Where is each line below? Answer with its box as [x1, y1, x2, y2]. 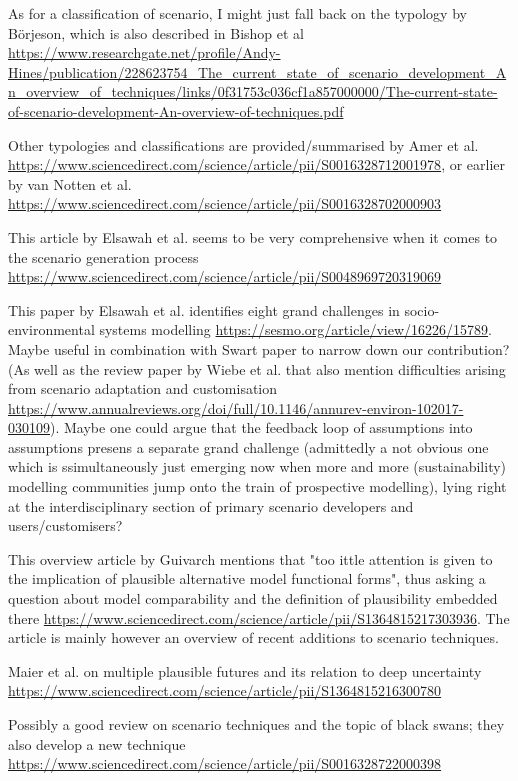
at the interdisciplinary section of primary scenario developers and [8, 495, 414, 516]
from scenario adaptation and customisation [8, 378, 278, 399]
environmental [8, 319, 95, 340]
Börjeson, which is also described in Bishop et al [8, 22, 305, 43]
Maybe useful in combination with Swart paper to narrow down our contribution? [8, 338, 510, 359]
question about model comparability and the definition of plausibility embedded [8, 588, 498, 609]
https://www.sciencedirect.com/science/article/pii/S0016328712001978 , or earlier [8, 154, 506, 175]
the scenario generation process [8, 246, 199, 267]
